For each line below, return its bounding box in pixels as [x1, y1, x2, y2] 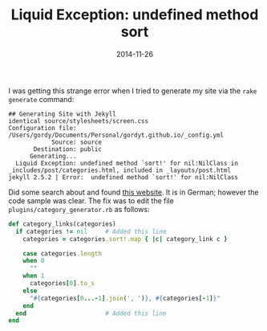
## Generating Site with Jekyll [8, 110, 116, 118]
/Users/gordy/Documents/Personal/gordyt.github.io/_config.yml [8, 131, 225, 139]
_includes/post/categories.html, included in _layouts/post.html [8, 166, 231, 174]
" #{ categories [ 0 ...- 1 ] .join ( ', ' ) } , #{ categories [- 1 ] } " [29, 294, 220, 302]
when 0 [22, 257, 45, 265]
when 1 [22, 272, 45, 280]
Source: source [51, 138, 103, 146]
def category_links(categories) [8, 219, 116, 228]
